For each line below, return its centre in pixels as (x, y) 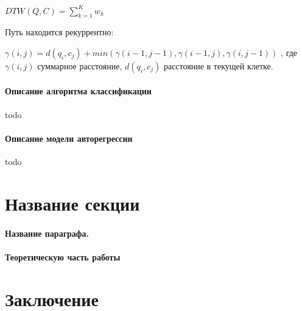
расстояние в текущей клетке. (218, 65)
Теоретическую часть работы (63, 257)
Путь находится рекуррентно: (59, 32)
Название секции (72, 203)
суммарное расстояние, (80, 65)
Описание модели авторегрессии (69, 138)
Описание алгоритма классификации (78, 91)
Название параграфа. (47, 233)
